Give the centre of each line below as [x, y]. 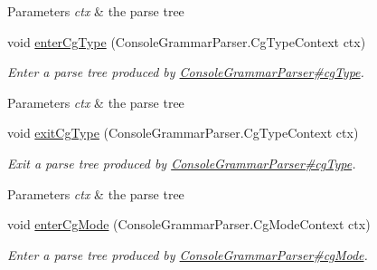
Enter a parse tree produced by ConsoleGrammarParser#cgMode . [188, 254]
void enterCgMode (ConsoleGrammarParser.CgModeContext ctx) [189, 224]
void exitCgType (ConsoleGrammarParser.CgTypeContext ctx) [183, 133]
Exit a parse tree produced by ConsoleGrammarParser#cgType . [182, 163]
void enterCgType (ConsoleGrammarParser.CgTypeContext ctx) [187, 41]
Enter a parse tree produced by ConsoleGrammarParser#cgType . [186, 72]
